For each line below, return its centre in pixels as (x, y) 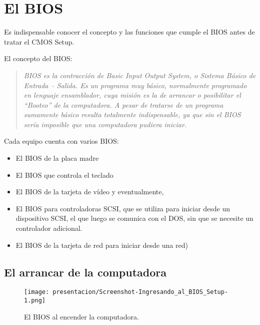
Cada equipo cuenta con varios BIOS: (61, 141)
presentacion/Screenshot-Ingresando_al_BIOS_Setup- (140, 292)
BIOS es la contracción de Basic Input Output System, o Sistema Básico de (140, 75)
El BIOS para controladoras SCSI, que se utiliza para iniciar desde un (123, 208)
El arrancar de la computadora (85, 272)
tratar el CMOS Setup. (39, 41)
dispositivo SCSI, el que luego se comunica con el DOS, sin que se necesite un (134, 218)
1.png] (35, 301)
